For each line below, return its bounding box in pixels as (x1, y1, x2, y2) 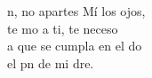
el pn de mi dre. (7, 53, 94, 72)
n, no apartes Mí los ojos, (7, 2, 146, 19)
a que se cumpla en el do (7, 36, 142, 55)
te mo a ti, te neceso (7, 19, 118, 37)
